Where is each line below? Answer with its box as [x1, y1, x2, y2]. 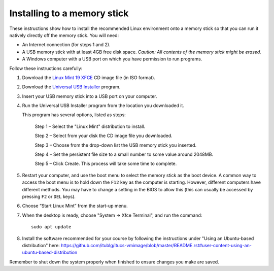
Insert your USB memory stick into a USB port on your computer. [22, 93, 157, 99]
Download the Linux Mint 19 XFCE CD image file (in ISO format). [22, 74, 156, 81]
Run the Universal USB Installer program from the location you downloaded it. [22, 103, 185, 109]
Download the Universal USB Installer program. [22, 84, 121, 90]
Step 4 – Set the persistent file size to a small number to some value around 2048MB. [35, 151, 213, 157]
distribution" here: [22, 242, 60, 248]
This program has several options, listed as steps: [22, 112, 126, 118]
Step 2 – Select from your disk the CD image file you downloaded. [35, 132, 173, 139]
